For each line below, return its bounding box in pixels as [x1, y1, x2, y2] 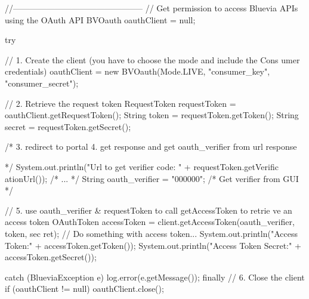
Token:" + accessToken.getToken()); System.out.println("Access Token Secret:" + [5, 239, 301, 251]
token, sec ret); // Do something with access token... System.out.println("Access [5, 227, 298, 239]
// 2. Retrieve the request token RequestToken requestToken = [5, 97, 236, 109]
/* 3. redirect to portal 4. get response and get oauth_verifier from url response [5, 140, 297, 153]
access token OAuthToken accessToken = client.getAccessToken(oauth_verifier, [5, 215, 295, 228]
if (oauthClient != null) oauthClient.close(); [5, 282, 164, 295]
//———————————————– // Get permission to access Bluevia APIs [5, 2, 298, 14]
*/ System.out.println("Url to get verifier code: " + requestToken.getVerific [5, 160, 279, 172]
